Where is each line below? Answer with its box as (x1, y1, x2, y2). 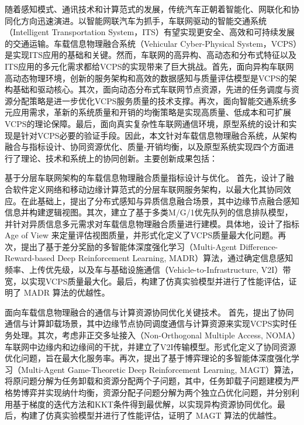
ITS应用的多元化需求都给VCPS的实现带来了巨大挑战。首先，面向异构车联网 (5, 60, 294, 72)
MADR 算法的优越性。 (23, 286, 110, 299)
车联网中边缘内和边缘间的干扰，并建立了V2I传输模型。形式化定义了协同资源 (5, 340, 296, 352)
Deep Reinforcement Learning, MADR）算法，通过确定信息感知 (57, 252, 293, 264)
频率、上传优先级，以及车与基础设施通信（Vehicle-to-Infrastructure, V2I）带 (5, 263, 291, 276)
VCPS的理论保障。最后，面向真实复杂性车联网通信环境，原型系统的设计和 (5, 117, 289, 129)
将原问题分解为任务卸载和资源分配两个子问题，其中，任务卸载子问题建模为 (5, 375, 291, 387)
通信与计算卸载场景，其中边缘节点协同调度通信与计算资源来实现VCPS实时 (5, 317, 289, 330)
